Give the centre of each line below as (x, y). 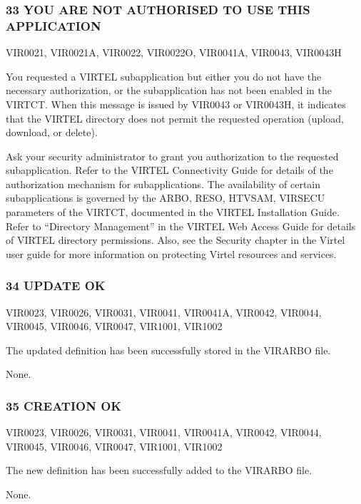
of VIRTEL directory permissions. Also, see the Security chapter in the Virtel (176, 240)
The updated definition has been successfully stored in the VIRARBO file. (168, 350)
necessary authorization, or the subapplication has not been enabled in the (169, 90)
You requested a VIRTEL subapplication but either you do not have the (164, 76)
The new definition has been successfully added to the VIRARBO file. (159, 470)
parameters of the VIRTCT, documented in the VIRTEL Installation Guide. (173, 212)
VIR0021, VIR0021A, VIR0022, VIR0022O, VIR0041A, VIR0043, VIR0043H (174, 52)
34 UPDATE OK (56, 286)
